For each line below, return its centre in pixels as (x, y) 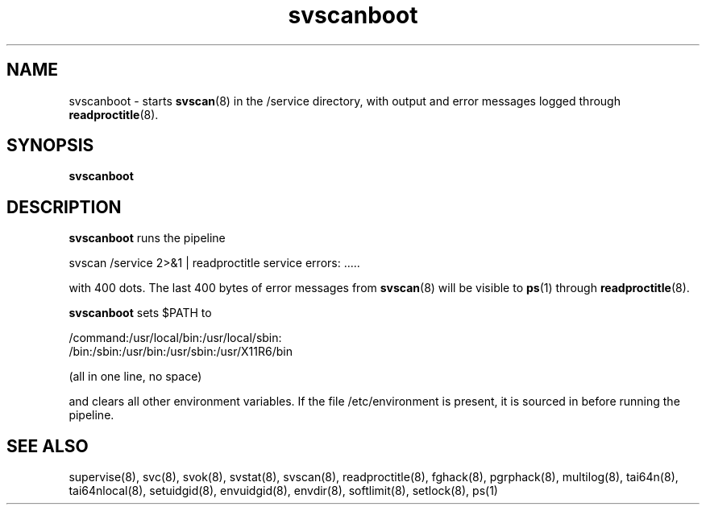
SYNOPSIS (50, 146)
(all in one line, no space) (135, 377)
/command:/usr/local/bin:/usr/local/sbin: (175, 338)
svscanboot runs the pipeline (147, 238)
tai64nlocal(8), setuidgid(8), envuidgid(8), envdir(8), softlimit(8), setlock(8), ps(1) (283, 491)
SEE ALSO (48, 446)
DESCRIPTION (64, 207)
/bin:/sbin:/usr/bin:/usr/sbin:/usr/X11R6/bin (181, 352)
